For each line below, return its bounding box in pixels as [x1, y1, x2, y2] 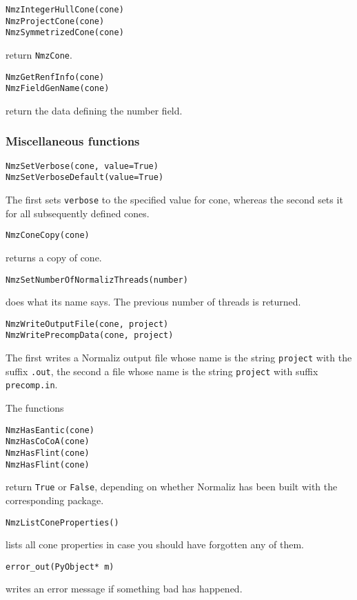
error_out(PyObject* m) [6, 561, 114, 572]
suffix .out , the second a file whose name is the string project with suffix [6, 363, 318, 378]
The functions [6, 401, 64, 415]
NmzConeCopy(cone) [6, 230, 90, 241]
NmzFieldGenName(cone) [6, 83, 110, 94]
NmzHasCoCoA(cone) [6, 437, 90, 447]
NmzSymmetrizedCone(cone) [6, 28, 124, 38]
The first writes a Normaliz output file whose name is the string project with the [6, 350, 352, 365]
